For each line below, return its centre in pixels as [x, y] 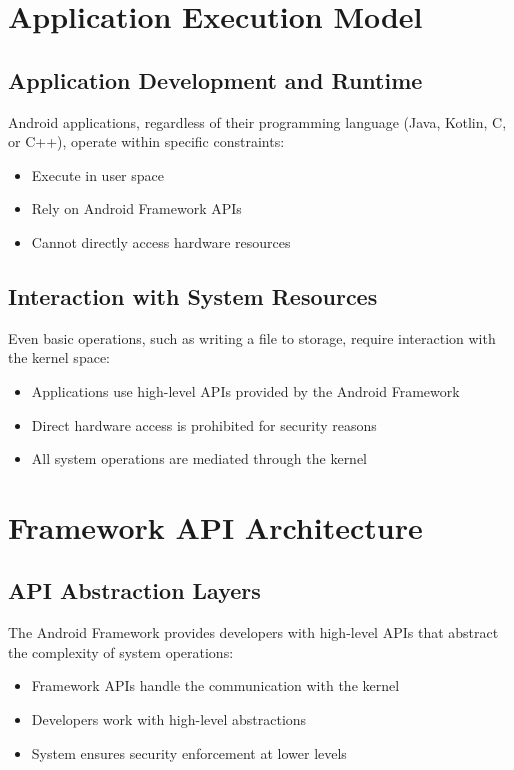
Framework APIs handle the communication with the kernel [215, 685]
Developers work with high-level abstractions [169, 719]
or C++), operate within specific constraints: [146, 141]
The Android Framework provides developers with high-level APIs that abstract [253, 632]
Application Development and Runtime [215, 79]
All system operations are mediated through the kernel [199, 458]
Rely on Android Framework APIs [136, 208]
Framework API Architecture [215, 526]
